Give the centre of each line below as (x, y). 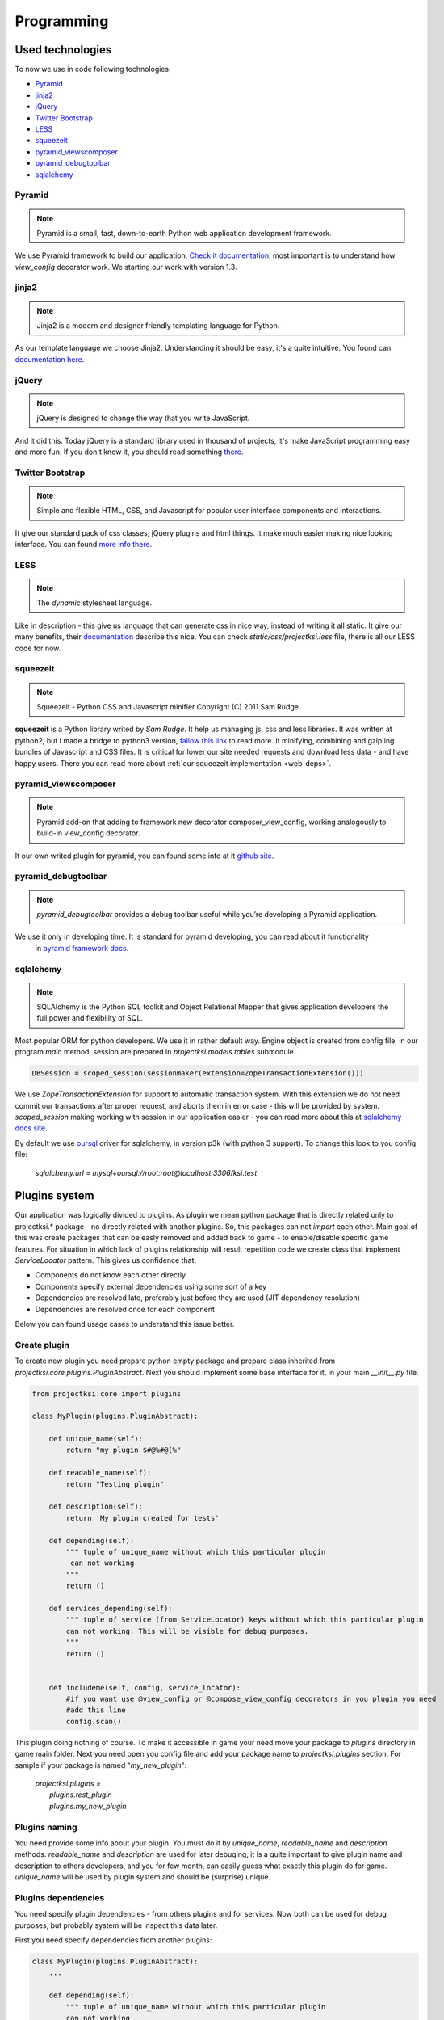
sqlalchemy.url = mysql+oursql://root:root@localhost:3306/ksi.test (146, 1172)
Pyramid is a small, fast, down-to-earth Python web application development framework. (184, 233)
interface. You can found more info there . (84, 545)
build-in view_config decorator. (88, 833)
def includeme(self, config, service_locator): (145, 1688)
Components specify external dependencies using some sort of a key (151, 1286)
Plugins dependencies (60, 1897)
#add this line (96, 1710)
